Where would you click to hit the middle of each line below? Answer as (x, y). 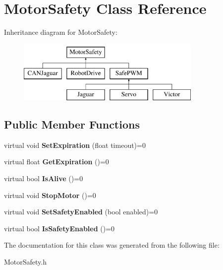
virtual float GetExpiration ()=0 (56, 162)
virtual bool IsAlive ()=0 (44, 178)
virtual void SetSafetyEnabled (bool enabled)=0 (81, 212)
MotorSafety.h (26, 262)
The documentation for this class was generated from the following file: (112, 245)
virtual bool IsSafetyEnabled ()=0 (59, 228)
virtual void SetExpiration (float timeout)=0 (75, 145)
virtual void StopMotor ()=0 (50, 195)
